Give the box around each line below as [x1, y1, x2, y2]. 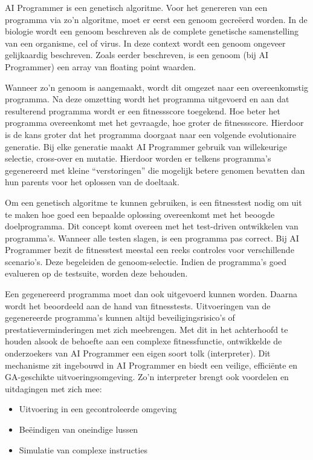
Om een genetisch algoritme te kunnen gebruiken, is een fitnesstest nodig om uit [5, 195, 302, 208]
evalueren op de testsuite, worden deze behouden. [5, 267, 188, 280]
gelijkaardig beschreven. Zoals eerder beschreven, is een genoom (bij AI [5, 48, 269, 61]
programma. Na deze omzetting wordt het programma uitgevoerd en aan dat [5, 93, 289, 105]
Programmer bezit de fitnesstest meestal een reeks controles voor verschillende [5, 243, 294, 256]
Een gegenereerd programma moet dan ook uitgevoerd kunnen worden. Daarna [5, 287, 298, 300]
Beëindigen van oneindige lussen [19, 423, 138, 435]
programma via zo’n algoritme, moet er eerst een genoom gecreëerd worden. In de [5, 13, 308, 25]
